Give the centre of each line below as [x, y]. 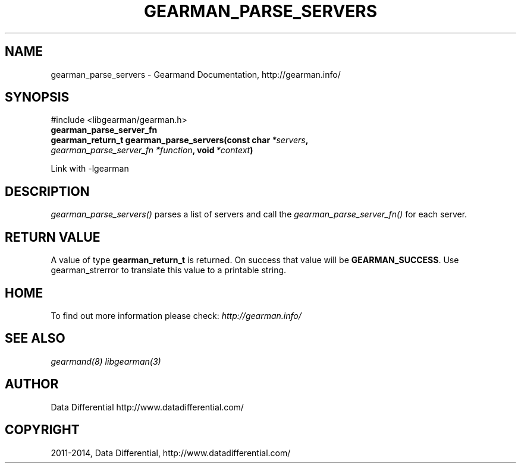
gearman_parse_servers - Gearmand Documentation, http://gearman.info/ [196, 74]
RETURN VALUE [53, 237]
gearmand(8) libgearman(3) [106, 361]
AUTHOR [32, 384]
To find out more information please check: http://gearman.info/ [176, 315]
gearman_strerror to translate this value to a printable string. [169, 270]
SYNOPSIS [37, 97]
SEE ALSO [35, 339]
